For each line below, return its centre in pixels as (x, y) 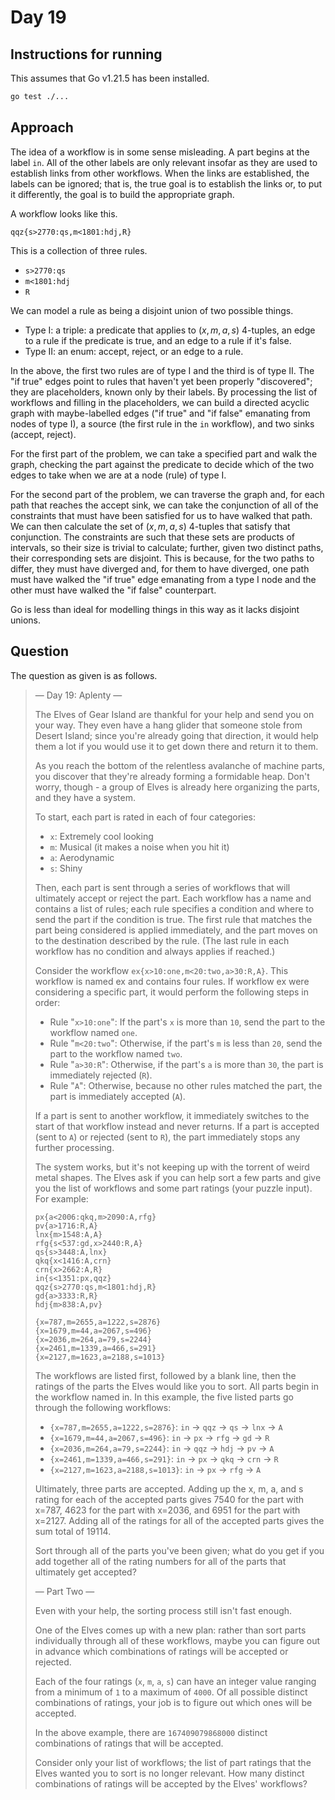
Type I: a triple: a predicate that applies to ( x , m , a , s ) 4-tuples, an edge (170, 330)
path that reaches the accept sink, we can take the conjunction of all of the (164, 505)
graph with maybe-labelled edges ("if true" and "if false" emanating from (160, 413)
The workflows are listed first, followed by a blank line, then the (165, 1375)
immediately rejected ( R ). (101, 1075)
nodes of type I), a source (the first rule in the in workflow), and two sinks (162, 423)
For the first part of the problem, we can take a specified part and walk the (164, 453)
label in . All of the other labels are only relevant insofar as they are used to (164, 162)
